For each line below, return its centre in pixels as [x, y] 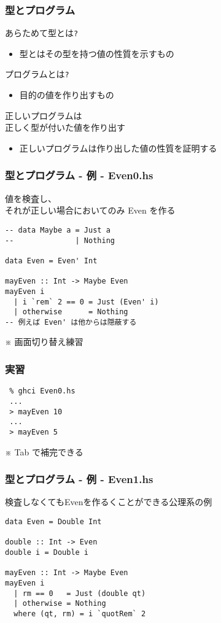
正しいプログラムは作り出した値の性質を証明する [118, 148]
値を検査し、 [31, 198]
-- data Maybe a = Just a [58, 230]
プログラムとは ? [37, 74]
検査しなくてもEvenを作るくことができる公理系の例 [109, 502]
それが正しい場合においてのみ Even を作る [90, 210]
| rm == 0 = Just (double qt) [80, 593]
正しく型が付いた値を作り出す [65, 127]
